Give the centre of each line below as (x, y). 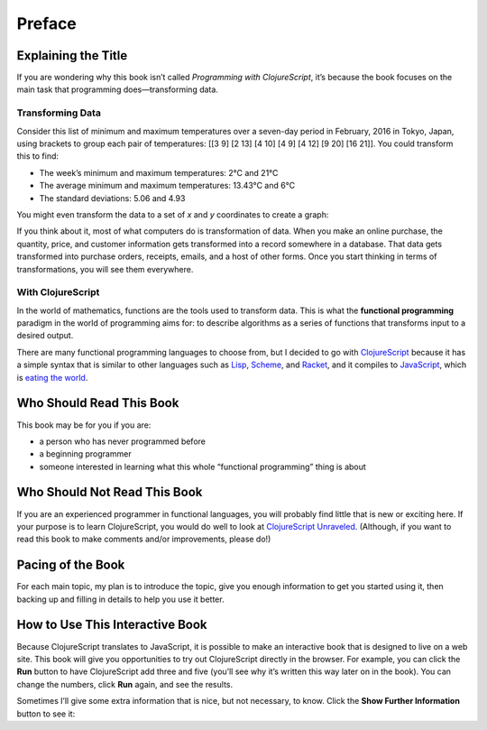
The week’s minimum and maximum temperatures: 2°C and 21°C (159, 172)
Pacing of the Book (71, 565)
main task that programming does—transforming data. (117, 89)
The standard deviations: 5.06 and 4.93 (112, 198)
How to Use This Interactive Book (112, 625)
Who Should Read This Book (98, 403)
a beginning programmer (85, 454)
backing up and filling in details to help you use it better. (120, 599)
